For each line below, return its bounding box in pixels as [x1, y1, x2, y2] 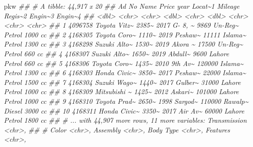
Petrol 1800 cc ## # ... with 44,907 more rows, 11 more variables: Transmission [4, 115, 247, 125]
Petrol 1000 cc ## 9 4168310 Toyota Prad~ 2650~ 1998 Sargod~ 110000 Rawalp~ [4, 96, 249, 106]
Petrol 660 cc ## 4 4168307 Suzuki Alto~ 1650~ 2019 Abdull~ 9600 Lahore [4, 48, 229, 58]
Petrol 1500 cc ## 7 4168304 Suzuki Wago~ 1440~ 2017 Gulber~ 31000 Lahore [4, 77, 241, 87]
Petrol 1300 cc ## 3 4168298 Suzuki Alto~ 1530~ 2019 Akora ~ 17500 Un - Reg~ [4, 39, 243, 49]
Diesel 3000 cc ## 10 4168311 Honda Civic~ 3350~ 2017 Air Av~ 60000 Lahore [4, 105, 244, 115]
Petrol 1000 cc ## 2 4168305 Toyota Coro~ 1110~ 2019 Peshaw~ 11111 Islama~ [4, 29, 246, 39]
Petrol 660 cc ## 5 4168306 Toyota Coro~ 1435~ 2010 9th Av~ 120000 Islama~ [4, 58, 244, 68]
